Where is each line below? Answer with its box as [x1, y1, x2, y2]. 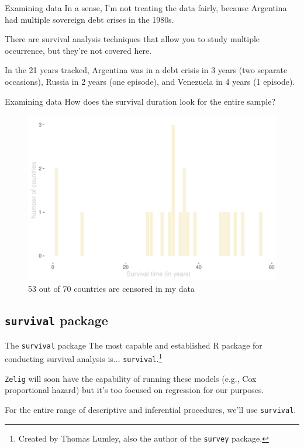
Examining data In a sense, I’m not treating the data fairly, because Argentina [5, 2, 287, 13]
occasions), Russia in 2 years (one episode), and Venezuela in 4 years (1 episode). [5, 75, 295, 87]
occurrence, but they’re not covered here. [5, 44, 152, 56]
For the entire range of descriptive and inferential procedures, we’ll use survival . [5, 404, 296, 415]
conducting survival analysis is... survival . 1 [5, 351, 163, 365]
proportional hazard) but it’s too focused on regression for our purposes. [5, 384, 264, 396]
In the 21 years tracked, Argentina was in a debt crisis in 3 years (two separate [5, 64, 288, 76]
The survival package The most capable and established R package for [5, 339, 262, 351]
